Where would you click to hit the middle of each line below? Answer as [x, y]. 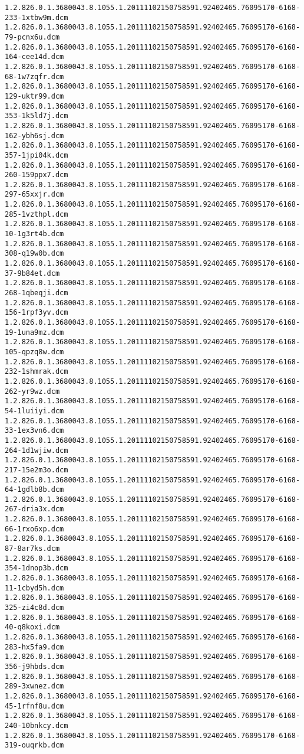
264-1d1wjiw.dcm [37, 450]
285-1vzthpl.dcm [37, 214]
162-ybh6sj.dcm [34, 136]
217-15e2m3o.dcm [37, 470]
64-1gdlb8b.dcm [34, 490]
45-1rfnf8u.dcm [34, 706]
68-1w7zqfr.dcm [34, 76]
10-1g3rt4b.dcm [34, 234]
